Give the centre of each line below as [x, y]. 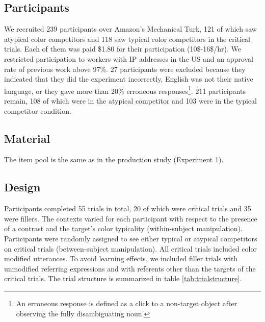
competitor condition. [38, 110]
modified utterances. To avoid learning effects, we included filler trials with [121, 258]
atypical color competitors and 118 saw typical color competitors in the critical [127, 39]
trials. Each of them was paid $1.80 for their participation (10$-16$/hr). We [123, 49]
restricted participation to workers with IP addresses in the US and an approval [129, 58]
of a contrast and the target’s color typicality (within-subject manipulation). [123, 228]
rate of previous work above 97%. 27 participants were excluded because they [125, 69]
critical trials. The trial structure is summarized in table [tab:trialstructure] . [123, 278]
